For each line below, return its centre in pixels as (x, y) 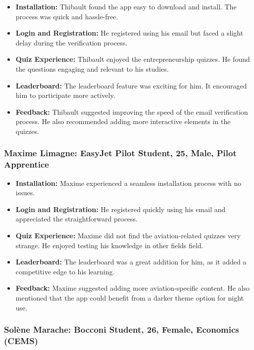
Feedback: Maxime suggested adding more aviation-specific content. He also (132, 288)
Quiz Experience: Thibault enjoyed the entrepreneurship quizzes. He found (133, 59)
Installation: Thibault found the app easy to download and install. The (126, 6)
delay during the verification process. (72, 42)
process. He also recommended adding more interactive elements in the (123, 121)
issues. (25, 193)
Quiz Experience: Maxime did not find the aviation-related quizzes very (128, 236)
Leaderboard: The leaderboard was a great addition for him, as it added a (131, 262)
